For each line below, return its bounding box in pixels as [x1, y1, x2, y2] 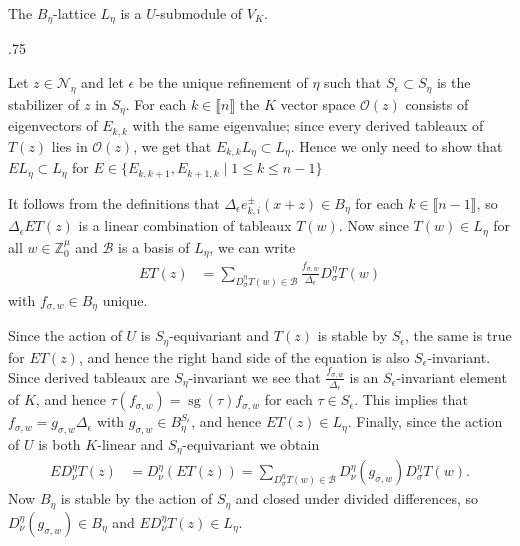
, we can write [209, 236, 296, 257]
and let [81, 72, 124, 93]
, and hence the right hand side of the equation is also [78, 346, 410, 367]
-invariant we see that [188, 366, 321, 387]
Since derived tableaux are [8, 366, 170, 387]
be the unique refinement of [138, 72, 308, 93]
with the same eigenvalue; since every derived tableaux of [132, 115, 484, 136]
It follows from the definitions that [8, 192, 220, 213]
